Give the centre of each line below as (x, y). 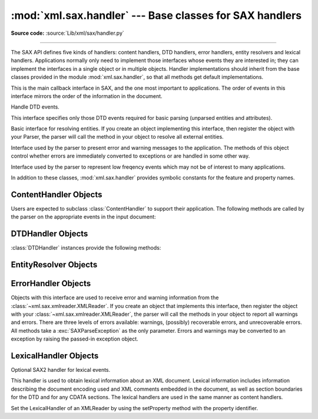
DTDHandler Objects (49, 234)
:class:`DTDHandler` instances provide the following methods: (86, 248)
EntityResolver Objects (54, 265)
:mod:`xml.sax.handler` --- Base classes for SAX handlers (156, 15)
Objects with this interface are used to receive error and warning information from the (115, 297)
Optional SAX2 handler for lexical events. (61, 370)
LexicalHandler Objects (55, 356)
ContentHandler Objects (57, 194)
